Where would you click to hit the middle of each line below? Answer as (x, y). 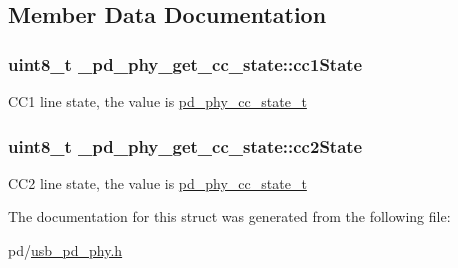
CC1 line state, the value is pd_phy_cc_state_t (157, 101)
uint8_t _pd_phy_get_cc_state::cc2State (185, 145)
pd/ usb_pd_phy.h (65, 250)
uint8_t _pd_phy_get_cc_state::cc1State (185, 63)
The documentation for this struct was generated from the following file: (229, 216)
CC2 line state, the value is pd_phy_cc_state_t (157, 182)
